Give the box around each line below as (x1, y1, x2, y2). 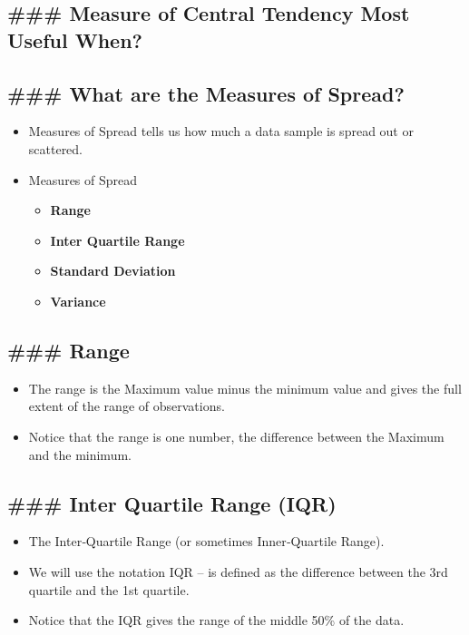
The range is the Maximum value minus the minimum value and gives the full (28, 378, 462, 397)
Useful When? (7, 25, 142, 54)
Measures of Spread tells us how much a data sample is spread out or (28, 122, 414, 141)
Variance (50, 291, 106, 310)
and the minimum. (28, 444, 132, 464)
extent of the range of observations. (28, 396, 225, 415)
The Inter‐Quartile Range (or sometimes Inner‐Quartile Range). (28, 532, 385, 551)
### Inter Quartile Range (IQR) (7, 489, 337, 517)
